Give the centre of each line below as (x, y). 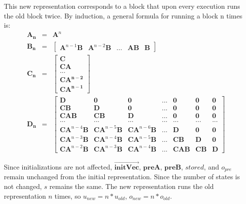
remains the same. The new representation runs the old (132, 186)
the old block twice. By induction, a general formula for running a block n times (123, 15)
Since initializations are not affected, (58, 166)
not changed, (23, 186)
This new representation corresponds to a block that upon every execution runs (122, 6)
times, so (68, 195)
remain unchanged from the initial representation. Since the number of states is (122, 177)
